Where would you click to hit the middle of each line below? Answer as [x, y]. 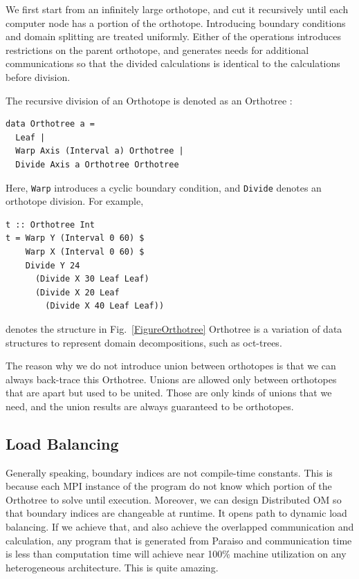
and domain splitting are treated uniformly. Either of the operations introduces [173, 36]
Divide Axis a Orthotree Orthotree [97, 164]
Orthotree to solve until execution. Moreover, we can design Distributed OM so [174, 499]
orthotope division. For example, [75, 201]
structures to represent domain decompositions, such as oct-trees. [144, 342]
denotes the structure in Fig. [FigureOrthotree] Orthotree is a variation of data [174, 328]
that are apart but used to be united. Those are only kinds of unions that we [169, 393]
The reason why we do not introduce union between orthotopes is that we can [171, 366]
